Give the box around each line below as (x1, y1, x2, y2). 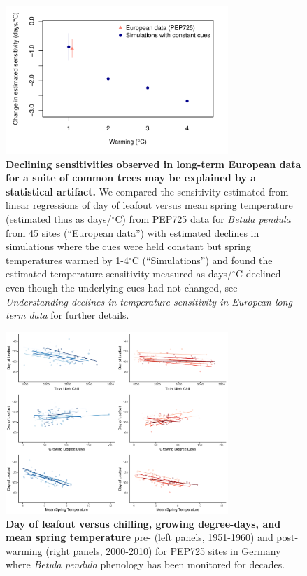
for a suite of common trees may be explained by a (6, 170, 257, 185)
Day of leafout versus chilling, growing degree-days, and (6, 516, 281, 530)
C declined (235, 266, 281, 281)
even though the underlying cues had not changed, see (6, 280, 238, 294)
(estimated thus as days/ (6, 211, 112, 226)
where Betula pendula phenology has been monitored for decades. (6, 557, 285, 572)
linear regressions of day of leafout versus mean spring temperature (6, 198, 293, 212)
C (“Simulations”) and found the (131, 252, 273, 267)
